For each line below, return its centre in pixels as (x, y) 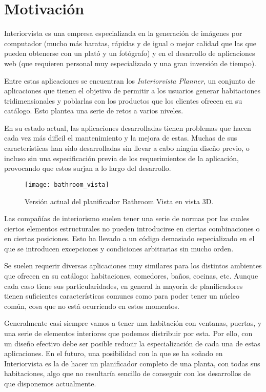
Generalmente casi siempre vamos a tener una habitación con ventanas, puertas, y (133, 323)
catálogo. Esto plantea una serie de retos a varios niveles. (94, 111)
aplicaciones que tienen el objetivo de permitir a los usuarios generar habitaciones (132, 91)
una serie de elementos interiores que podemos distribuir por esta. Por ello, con (128, 333)
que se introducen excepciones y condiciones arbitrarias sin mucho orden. (119, 248)
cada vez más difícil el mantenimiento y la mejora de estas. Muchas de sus (121, 138)
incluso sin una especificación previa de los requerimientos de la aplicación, (121, 158)
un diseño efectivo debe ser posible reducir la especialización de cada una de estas (132, 343)
